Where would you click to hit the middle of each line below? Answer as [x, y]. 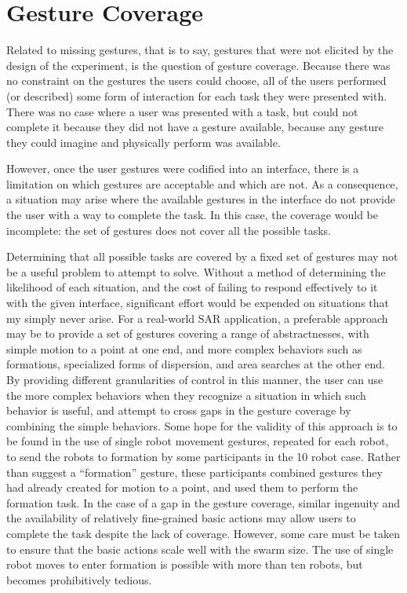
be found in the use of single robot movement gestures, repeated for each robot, [198, 441]
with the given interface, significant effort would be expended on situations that [198, 303]
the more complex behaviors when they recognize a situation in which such [186, 395]
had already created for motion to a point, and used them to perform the [182, 487]
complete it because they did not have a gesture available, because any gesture [195, 127]
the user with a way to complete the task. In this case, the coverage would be [192, 215]
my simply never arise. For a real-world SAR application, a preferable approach [197, 318]
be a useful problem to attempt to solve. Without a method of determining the [196, 271]
